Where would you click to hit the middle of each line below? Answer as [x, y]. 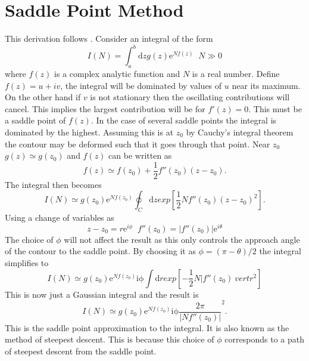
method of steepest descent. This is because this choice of [110, 339]
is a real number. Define [236, 74]
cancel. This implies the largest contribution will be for [105, 108]
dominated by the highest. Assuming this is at [89, 132]
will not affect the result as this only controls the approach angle [182, 239]
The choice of [29, 239]
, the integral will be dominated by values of [141, 85]
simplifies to [27, 263]
